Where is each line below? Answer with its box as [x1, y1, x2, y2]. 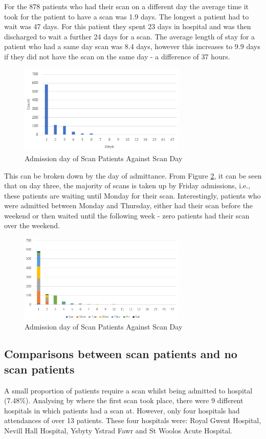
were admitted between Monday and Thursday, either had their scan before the [4, 200, 253, 211]
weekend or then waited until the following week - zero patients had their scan [4, 210, 250, 221]
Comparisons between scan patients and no [4, 346, 237, 362]
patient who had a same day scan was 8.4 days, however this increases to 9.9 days [4, 41, 260, 52]
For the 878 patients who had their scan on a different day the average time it [4, 1, 249, 11]
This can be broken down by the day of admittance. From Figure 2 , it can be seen [4, 170, 262, 181]
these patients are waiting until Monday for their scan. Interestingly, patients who [4, 190, 261, 201]
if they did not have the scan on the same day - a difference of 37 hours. [4, 51, 230, 61]
